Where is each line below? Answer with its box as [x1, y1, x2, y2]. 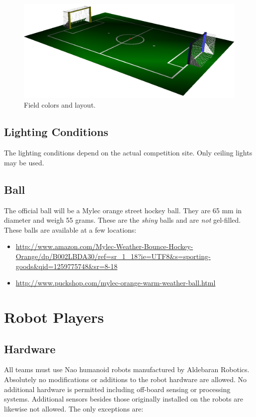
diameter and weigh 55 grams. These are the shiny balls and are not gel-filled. [4, 215, 241, 225]
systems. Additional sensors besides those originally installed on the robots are [4, 394, 243, 404]
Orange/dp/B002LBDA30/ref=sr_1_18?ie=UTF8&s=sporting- [15, 251, 211, 261]
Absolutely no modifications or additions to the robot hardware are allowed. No [4, 374, 247, 384]
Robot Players [4, 306, 104, 327]
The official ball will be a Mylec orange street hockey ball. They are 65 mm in [4, 205, 242, 215]
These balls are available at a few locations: [4, 224, 137, 235]
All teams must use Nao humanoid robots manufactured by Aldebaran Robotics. [4, 364, 250, 375]
